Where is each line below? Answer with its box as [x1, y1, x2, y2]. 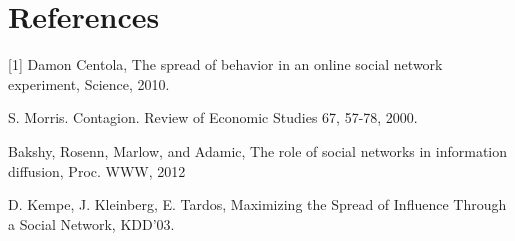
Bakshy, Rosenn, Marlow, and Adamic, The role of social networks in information [8, 140, 508, 161]
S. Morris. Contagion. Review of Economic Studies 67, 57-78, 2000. [8, 107, 418, 128]
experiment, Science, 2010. [8, 73, 170, 94]
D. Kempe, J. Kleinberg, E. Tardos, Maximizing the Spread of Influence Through [8, 194, 507, 215]
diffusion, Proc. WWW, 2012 [8, 160, 186, 181]
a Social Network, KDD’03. [8, 213, 175, 234]
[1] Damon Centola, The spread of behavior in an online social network [8, 54, 443, 75]
